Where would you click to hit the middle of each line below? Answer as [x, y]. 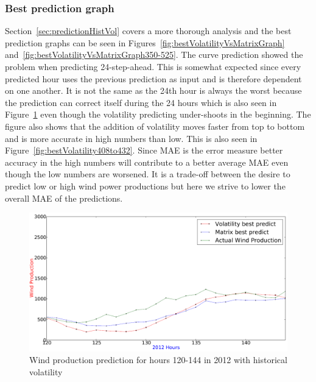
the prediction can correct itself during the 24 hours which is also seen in [141, 102]
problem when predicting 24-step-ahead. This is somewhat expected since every [153, 66]
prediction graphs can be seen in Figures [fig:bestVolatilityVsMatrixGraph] [145, 42]
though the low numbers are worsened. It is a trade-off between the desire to [148, 174]
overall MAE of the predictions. [64, 198]
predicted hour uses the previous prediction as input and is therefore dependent [153, 78]
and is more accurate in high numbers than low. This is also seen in [131, 138]
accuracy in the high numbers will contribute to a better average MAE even [147, 162]
